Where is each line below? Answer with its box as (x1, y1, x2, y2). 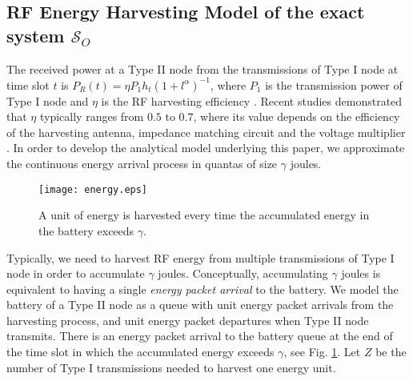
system (6, 22, 65, 47)
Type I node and (6, 92, 89, 109)
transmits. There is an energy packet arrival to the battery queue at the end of (6, 327, 393, 344)
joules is (341, 265, 381, 282)
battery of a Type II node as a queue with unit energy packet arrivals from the (6, 296, 394, 313)
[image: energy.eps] (38, 183, 148, 195)
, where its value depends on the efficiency (193, 108, 400, 125)
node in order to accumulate (6, 265, 145, 282)
